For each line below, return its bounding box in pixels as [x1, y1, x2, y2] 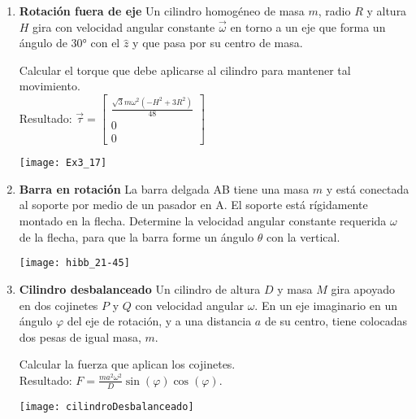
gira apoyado [331, 280, 395, 297]
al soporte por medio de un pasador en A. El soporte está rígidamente [19, 196, 368, 213]
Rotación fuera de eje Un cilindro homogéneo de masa [19, 2, 305, 19]
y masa [277, 280, 313, 297]
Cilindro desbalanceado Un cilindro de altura [19, 280, 261, 297]
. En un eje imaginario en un [254, 296, 397, 313]
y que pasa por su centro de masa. [132, 34, 303, 51]
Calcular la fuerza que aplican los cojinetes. [19, 356, 236, 373]
